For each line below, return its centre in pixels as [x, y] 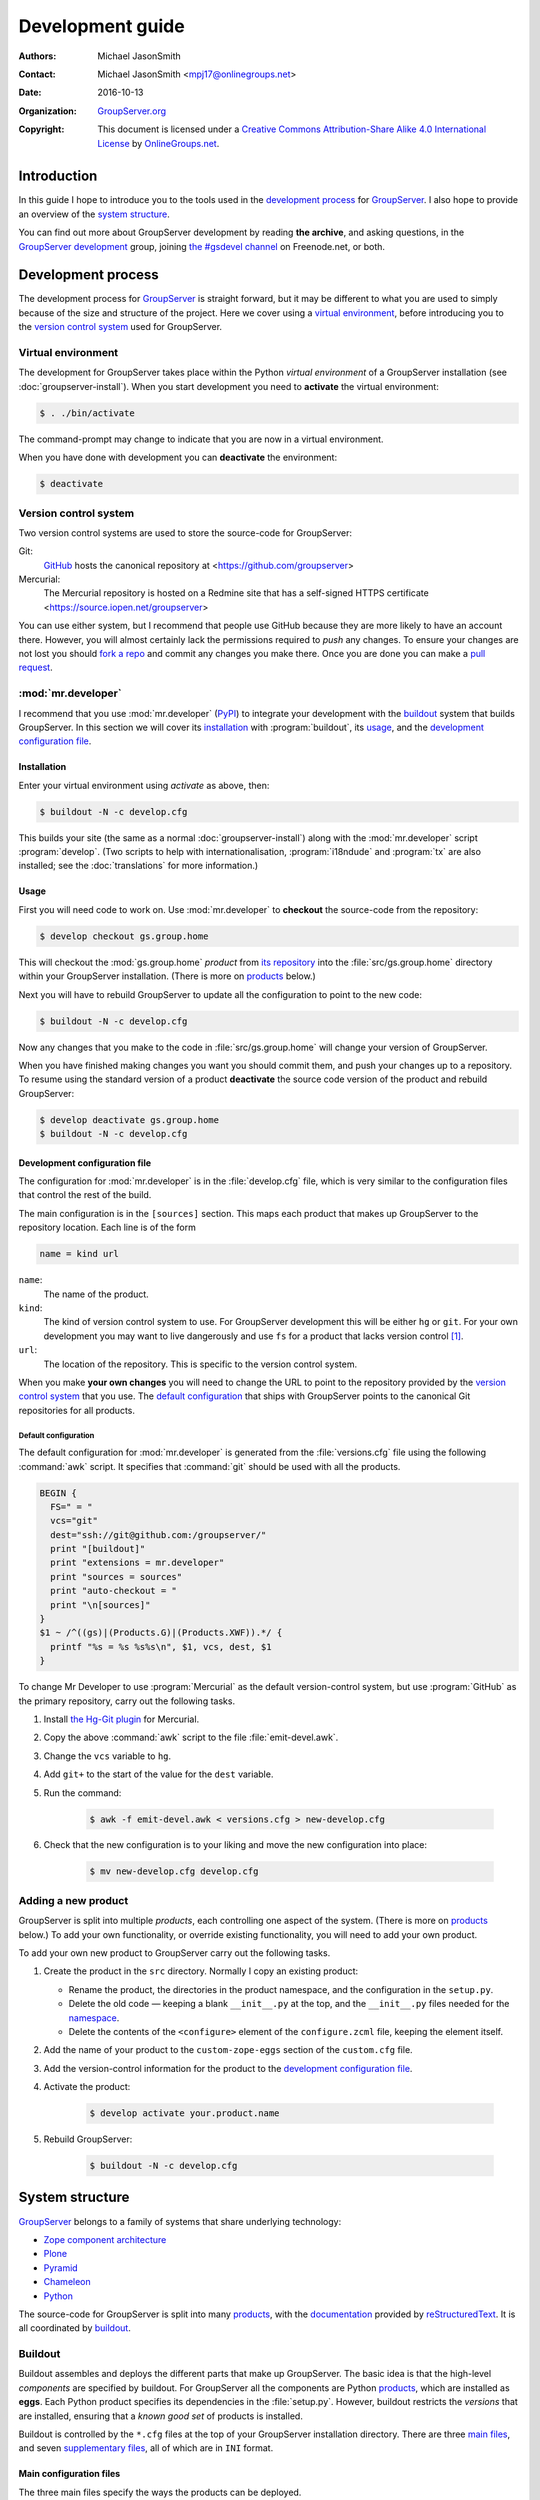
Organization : [47, 111]
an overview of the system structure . [94, 214]
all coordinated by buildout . [75, 2328]
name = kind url [79, 1254]
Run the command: [82, 1792]
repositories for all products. [76, 1410]
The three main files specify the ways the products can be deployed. [160, 2492]
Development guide [101, 26]
